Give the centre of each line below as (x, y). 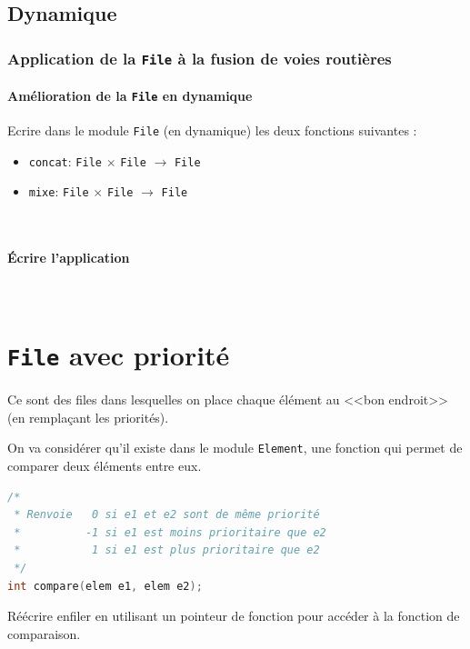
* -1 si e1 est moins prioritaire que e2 (170, 532)
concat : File (65, 160)
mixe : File (59, 191)
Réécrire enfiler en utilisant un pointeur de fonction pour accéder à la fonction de (234, 616)
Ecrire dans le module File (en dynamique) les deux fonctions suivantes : (212, 130)
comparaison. (44, 633)
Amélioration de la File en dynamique (130, 95)
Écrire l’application (69, 258)
